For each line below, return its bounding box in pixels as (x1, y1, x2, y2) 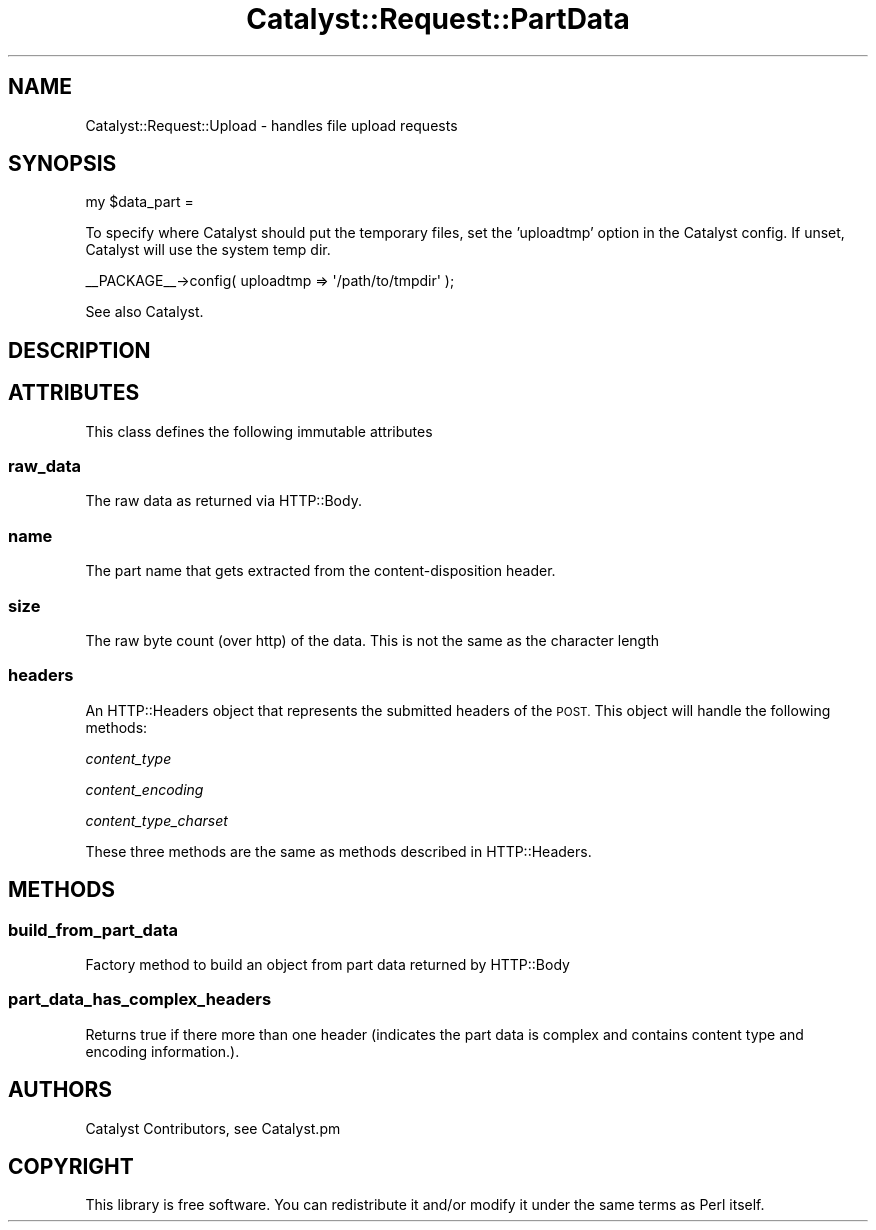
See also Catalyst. (85, 303, 204, 321)
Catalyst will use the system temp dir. (85, 241, 331, 259)
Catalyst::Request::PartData (246, 2, 630, 36)
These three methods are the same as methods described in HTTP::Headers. (85, 842, 592, 860)
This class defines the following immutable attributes (85, 422, 433, 440)
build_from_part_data (8, 919, 178, 940)
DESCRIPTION (8, 337, 151, 363)
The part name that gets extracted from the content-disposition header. (85, 562, 556, 580)
